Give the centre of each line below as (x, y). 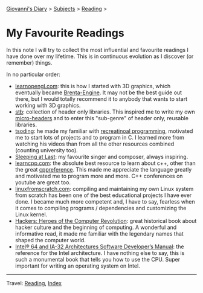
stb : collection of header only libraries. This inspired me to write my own (105, 112)
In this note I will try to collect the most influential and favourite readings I (98, 50)
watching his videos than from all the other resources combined (95, 144)
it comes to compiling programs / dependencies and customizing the (101, 208)
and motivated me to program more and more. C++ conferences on (99, 176)
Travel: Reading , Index (34, 283)
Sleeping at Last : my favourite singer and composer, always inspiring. (101, 156)
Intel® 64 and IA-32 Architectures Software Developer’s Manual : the (99, 246)
